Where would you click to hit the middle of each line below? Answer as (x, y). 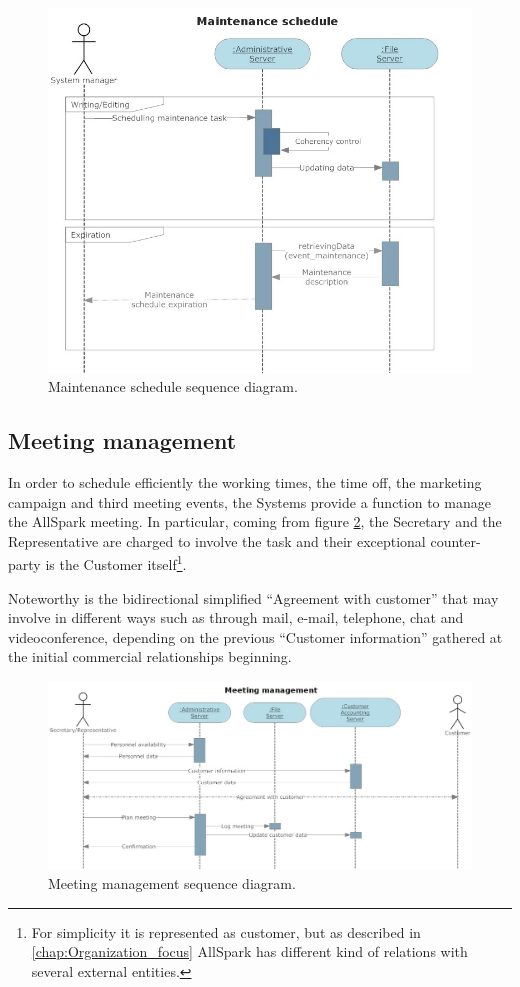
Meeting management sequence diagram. (172, 882)
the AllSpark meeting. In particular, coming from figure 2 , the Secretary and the (255, 521)
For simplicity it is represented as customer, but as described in (226, 931)
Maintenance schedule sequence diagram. (173, 386)
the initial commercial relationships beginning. (150, 656)
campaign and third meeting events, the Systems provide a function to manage (249, 501)
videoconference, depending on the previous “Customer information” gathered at (255, 636)
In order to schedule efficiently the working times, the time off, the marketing (245, 481)
